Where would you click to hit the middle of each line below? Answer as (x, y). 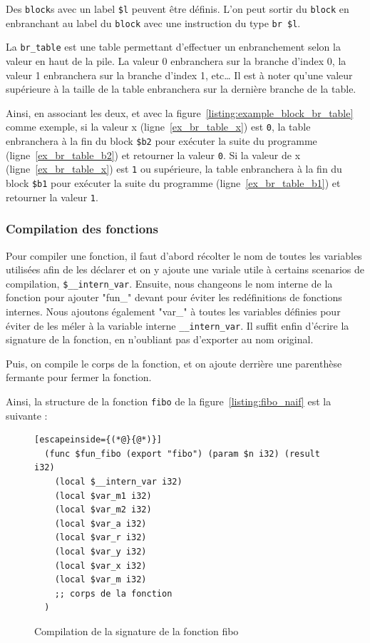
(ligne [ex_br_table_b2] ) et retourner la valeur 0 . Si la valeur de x (153, 155)
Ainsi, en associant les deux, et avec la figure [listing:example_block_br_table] (180, 112)
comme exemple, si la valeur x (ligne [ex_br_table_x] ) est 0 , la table (158, 127)
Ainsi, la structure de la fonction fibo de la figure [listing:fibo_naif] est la (169, 401)
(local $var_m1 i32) (103, 496)
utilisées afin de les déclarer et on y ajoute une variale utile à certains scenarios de (185, 269)
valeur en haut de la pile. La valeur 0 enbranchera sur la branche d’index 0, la (176, 60)
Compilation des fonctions (82, 229)
